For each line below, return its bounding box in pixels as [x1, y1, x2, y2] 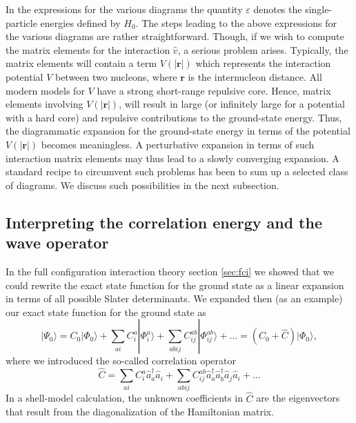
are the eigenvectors [256, 391, 340, 405]
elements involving [6, 97, 83, 111]
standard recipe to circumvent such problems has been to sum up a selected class [6, 164, 348, 179]
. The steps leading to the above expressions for [135, 15, 337, 30]
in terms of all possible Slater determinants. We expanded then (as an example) [6, 291, 343, 306]
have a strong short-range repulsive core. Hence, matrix [97, 83, 331, 97]
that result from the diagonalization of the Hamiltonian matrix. [6, 404, 275, 419]
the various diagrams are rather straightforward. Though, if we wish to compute [6, 29, 344, 43]
